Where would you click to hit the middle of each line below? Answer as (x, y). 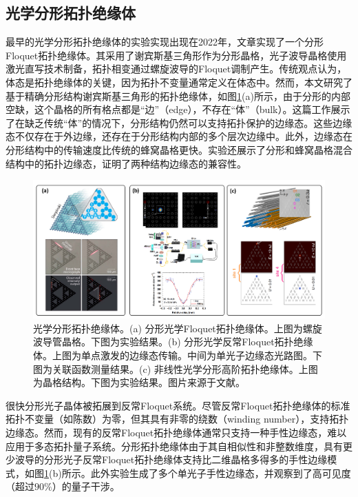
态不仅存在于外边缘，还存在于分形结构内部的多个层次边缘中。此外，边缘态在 (179, 136)
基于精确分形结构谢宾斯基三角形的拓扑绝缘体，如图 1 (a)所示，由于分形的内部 (178, 95)
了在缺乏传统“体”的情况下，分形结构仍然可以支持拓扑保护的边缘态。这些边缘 (179, 122)
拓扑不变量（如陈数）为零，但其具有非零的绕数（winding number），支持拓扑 (177, 419)
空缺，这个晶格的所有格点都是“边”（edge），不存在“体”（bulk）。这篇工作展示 (178, 109)
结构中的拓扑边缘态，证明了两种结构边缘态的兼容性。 (126, 163)
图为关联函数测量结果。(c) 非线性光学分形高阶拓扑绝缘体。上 (171, 368)
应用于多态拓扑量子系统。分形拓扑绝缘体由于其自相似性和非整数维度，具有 (174, 446)
